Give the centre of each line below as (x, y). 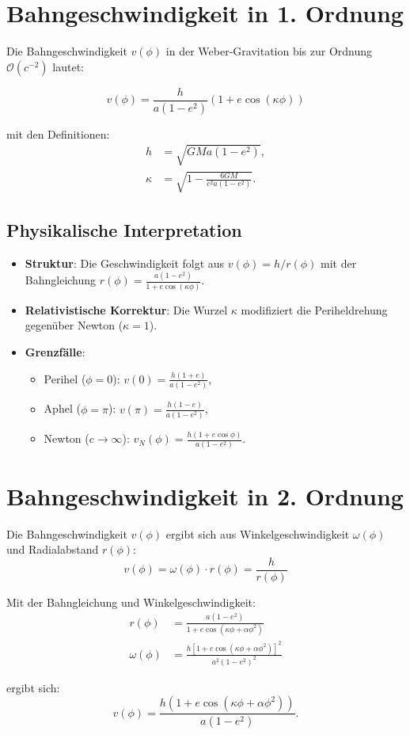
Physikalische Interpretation (124, 229)
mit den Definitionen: (58, 133)
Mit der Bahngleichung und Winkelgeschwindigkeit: (131, 602)
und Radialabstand (53, 549)
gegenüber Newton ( (74, 325)
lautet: (68, 66)
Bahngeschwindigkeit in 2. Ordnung (205, 495)
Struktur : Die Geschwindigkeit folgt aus (125, 263)
